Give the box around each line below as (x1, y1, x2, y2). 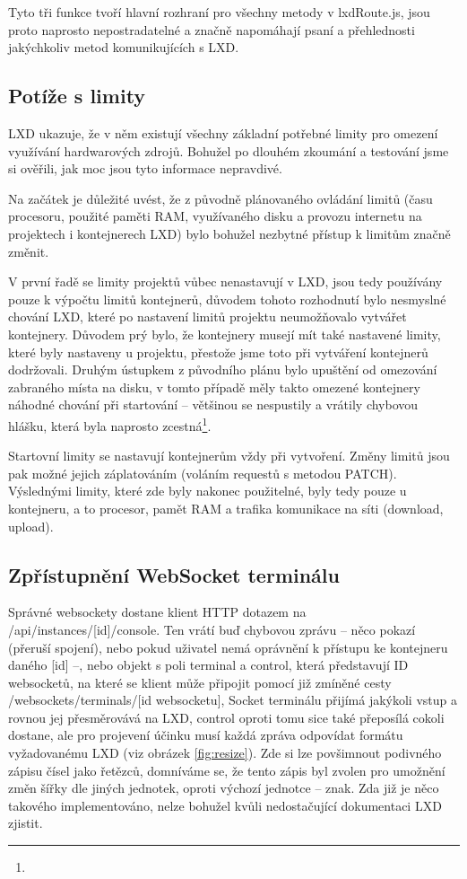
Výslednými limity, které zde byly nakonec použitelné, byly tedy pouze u (8, 481, 407, 500)
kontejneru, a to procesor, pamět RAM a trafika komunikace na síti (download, (8, 498, 444, 517)
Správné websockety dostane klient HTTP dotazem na (8, 602, 307, 621)
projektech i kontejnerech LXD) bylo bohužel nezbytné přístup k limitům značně (8, 224, 451, 242)
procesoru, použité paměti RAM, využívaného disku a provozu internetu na (8, 207, 422, 225)
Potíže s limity (8, 82, 146, 110)
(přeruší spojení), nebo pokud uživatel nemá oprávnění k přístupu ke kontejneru (8, 637, 448, 656)
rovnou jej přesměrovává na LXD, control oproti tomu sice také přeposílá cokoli (8, 708, 445, 726)
